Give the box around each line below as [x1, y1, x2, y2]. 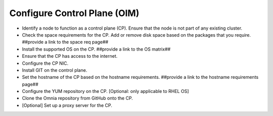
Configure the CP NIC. [22, 60, 69, 66]
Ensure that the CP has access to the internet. [22, 53, 118, 59]
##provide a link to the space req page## [22, 39, 109, 45]
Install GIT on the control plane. [22, 67, 87, 73]
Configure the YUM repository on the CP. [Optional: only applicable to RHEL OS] [22, 88, 189, 94]
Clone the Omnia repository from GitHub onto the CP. [22, 95, 133, 101]
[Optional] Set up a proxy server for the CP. [22, 102, 112, 108]
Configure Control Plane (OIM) [9, 8, 140, 19]
